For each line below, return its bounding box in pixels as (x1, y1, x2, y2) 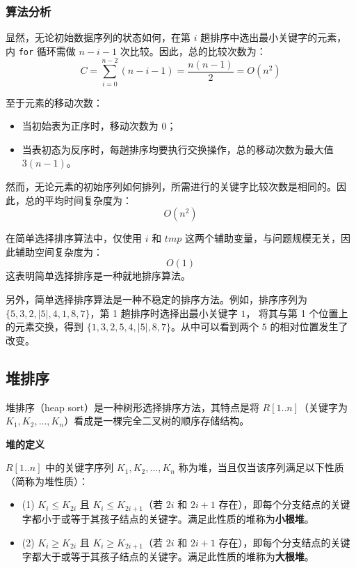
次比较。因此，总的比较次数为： (120, 43, 266, 58)
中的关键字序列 (45, 460, 114, 475)
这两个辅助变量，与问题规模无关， (184, 231, 341, 245)
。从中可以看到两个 (171, 319, 259, 334)
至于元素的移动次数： (6, 95, 103, 109)
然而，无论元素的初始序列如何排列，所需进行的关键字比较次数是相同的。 (6, 178, 337, 193)
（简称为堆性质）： (6, 473, 88, 488)
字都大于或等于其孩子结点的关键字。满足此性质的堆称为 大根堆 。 (22, 548, 314, 563)
